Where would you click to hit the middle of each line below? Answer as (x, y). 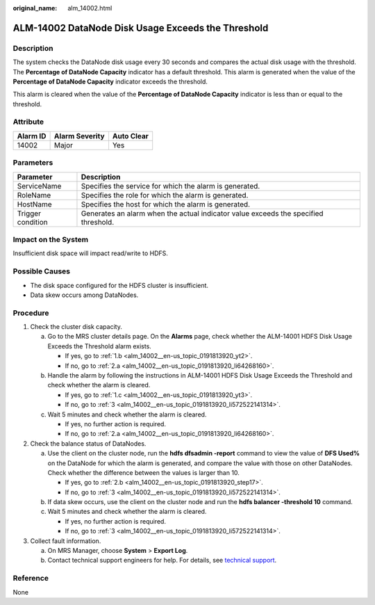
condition (32, 222)
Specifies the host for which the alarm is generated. (165, 204)
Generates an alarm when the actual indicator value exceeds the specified (202, 213)
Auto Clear (131, 136)
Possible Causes (42, 271)
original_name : (35, 8)
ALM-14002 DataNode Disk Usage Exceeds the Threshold (141, 28)
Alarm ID (32, 136)
